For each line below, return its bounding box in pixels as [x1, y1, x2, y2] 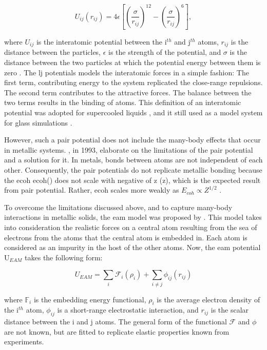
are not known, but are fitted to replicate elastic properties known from [4, 326, 230, 337]
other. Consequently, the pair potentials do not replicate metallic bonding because [4, 164, 262, 175]
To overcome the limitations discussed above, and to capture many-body [4, 201, 233, 212]
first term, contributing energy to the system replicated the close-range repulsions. [4, 77, 263, 88]
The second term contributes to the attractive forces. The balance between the [4, 87, 252, 97]
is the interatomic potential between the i [36, 36, 167, 47]
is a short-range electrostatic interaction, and [57, 304, 199, 315]
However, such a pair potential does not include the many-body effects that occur [4, 134, 261, 145]
